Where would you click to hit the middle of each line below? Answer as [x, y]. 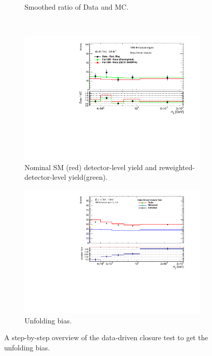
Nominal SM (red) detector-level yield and [91, 167]
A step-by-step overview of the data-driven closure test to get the [106, 337]
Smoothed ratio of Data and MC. [77, 7]
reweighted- [177, 167]
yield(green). [88, 177]
